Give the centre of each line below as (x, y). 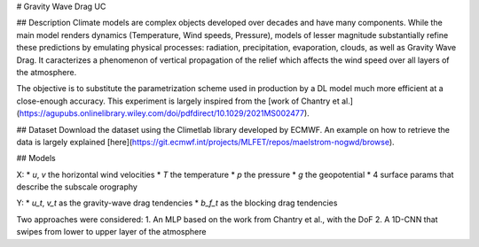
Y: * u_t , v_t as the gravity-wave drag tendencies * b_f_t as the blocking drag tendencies (177, 203)
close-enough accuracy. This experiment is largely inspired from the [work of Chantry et (178, 101)
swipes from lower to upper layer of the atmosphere (111, 232)
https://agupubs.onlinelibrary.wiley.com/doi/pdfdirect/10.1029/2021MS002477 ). (164, 113)
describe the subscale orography (77, 187)
